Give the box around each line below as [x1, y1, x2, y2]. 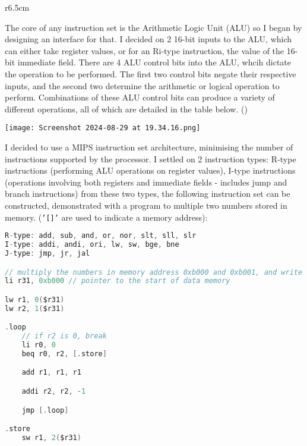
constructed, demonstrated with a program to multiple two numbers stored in [5, 199, 287, 211]
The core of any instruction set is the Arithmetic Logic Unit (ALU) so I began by [5, 21, 302, 33]
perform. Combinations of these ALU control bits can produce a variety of [5, 91, 275, 103]
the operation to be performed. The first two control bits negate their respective [5, 67, 296, 80]
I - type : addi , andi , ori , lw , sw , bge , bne [5, 240, 179, 249]
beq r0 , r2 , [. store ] [21, 349, 107, 358]
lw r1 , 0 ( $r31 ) [5, 295, 65, 304]
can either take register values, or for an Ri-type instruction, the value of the [5, 44, 284, 56]
